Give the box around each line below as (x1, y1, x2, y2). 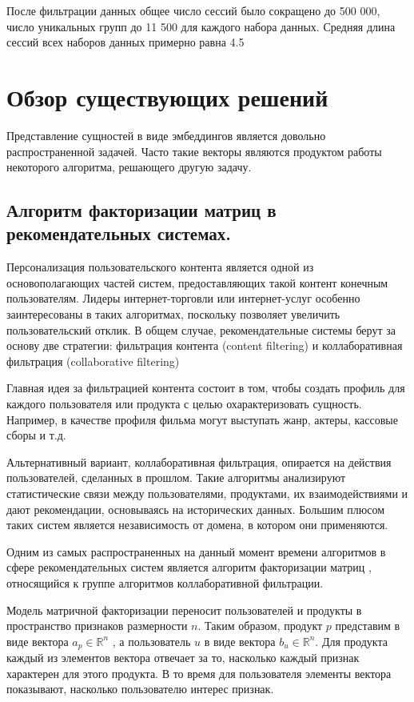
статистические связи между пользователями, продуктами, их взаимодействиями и (6, 485, 408, 501)
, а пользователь (112, 632, 191, 649)
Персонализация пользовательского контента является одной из (6, 259, 314, 275)
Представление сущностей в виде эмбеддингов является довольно (6, 126, 326, 143)
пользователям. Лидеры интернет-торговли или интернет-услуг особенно (6, 290, 360, 307)
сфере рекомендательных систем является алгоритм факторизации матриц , (6, 559, 372, 576)
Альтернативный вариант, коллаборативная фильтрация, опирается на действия (6, 453, 392, 470)
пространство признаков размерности (6, 617, 188, 634)
